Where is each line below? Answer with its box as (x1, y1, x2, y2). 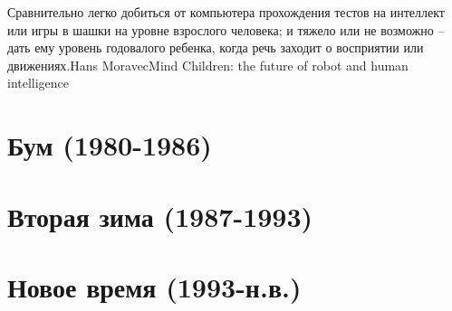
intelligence (7, 73, 70, 92)
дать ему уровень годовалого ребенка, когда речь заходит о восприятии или (7, 38, 424, 57)
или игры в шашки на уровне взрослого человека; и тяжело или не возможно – (7, 20, 445, 39)
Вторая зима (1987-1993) (7, 197, 313, 234)
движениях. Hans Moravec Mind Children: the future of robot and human (7, 55, 409, 74)
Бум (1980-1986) (7, 127, 212, 164)
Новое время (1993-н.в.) (7, 268, 302, 305)
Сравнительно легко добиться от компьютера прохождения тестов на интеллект (7, 3, 445, 21)
